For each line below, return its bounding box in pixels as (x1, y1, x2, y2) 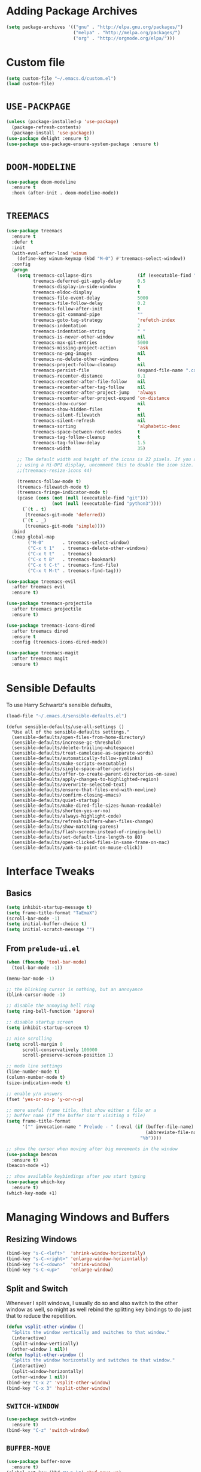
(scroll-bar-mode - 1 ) (6, 915, 60, 922)
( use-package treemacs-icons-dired (6, 623, 95, 629)
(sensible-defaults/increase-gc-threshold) (11, 740, 121, 746)
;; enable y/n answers (6, 1091, 63, 1097)
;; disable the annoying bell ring (6, 1003, 95, 1009)
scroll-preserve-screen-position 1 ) (22, 1052, 114, 1058)
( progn (11, 267, 28, 273)
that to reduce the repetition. (6, 1312, 77, 1320)
